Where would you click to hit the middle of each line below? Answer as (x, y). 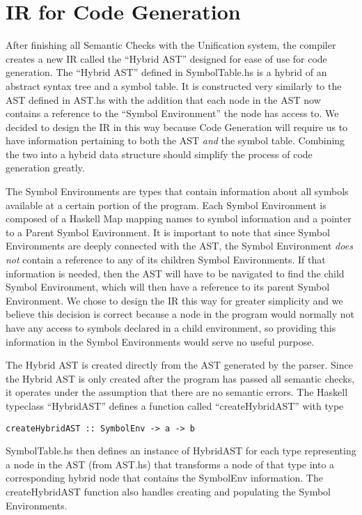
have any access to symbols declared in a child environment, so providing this (171, 328)
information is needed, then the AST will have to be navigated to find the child (175, 273)
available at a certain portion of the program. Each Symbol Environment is (166, 205)
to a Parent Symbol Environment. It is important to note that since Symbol (168, 232)
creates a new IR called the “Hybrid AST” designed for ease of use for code (166, 58)
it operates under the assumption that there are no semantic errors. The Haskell (177, 392)
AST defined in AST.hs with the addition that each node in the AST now (163, 99)
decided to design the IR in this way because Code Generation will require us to (177, 126)
